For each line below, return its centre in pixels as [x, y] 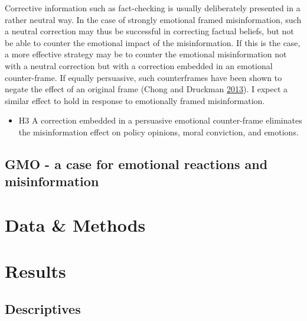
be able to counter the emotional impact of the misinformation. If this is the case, [153, 42]
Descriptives [43, 308]
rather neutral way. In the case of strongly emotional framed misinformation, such [153, 19]
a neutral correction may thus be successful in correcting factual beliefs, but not [149, 31]
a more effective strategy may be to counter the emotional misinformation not [146, 54]
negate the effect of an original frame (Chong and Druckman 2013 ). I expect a [146, 89]
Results [35, 271]
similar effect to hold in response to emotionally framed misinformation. [135, 100]
